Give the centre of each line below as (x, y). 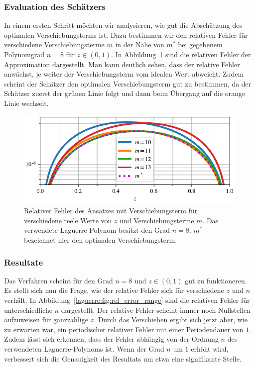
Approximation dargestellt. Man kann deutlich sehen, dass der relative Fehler (122, 64)
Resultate (24, 262)
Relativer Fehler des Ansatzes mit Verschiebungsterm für (111, 211)
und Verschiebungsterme (157, 220)
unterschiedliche (28, 310)
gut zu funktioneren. (216, 280)
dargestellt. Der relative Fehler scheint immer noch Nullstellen (156, 310)
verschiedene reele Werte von (68, 220)
